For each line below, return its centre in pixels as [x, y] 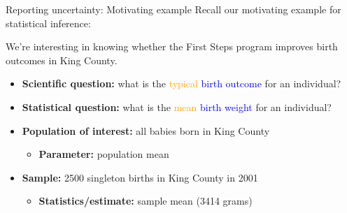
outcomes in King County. [62, 60]
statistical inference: [48, 23]
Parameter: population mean [104, 154]
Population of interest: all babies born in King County [146, 130]
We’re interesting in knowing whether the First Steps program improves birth [172, 46]
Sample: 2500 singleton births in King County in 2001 [140, 177]
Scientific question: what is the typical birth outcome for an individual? [182, 83]
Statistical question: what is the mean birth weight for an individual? [177, 106]
